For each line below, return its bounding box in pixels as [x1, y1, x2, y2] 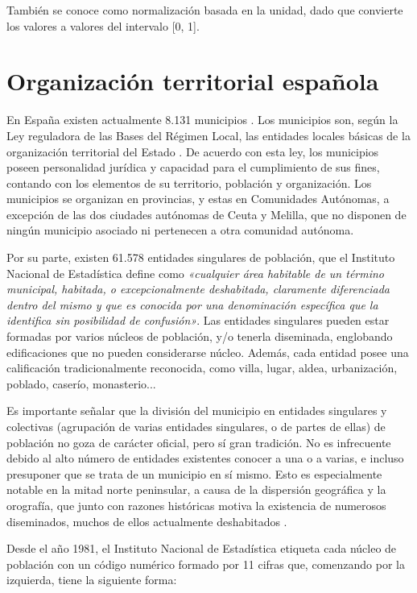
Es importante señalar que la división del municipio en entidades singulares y [6, 402, 387, 419]
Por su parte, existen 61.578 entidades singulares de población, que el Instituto [6, 249, 395, 266]
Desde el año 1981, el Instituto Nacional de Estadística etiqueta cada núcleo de [6, 540, 397, 557]
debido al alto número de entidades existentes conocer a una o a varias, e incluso [6, 450, 404, 467]
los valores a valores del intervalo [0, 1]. [6, 17, 200, 34]
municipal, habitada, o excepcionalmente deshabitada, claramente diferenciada [6, 280, 390, 297]
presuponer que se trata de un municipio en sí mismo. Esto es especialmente [6, 465, 382, 482]
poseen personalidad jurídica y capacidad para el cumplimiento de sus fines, [6, 159, 380, 176]
